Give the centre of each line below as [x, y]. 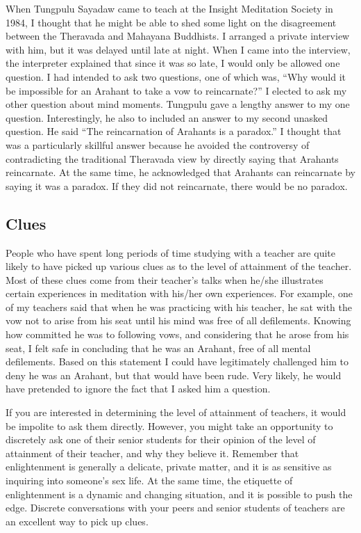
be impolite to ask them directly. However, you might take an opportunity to [169, 425]
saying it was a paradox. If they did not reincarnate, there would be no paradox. [177, 185]
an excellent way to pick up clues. [77, 521]
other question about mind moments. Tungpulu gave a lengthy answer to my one [178, 104]
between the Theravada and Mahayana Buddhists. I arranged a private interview [178, 36]
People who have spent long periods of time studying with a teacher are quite [170, 252]
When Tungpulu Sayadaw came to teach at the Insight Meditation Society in [169, 8]
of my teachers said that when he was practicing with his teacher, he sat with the [179, 307]
